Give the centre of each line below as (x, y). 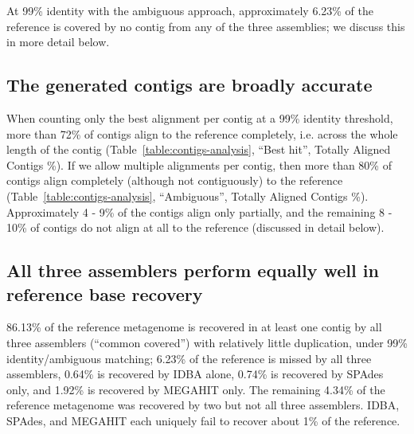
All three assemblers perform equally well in (193, 270)
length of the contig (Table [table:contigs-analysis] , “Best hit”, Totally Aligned (199, 149)
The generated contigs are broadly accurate (189, 85)
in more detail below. (58, 42)
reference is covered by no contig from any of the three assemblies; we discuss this (206, 26)
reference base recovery (105, 293)
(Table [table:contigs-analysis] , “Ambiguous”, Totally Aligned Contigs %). (187, 195)
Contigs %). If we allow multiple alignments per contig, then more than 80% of (199, 164)
